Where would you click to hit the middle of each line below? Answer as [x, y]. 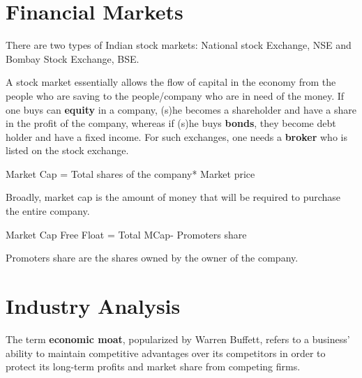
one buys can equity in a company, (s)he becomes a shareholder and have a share [181, 109]
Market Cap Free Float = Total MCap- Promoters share [126, 234]
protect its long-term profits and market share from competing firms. [153, 366]
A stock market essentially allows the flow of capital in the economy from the [171, 82]
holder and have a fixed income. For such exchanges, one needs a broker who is [176, 136]
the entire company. [48, 211]
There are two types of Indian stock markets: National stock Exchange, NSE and [179, 45]
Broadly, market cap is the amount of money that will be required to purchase [173, 197]
